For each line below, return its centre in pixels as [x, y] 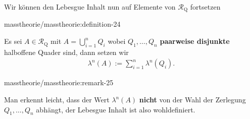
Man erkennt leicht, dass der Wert [57, 100]
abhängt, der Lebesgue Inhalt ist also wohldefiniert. [116, 109]
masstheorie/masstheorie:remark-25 [59, 82]
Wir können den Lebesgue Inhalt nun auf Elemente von [90, 7]
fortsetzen [205, 7]
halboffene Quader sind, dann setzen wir [66, 52]
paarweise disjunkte [195, 41]
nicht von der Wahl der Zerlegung [192, 100]
